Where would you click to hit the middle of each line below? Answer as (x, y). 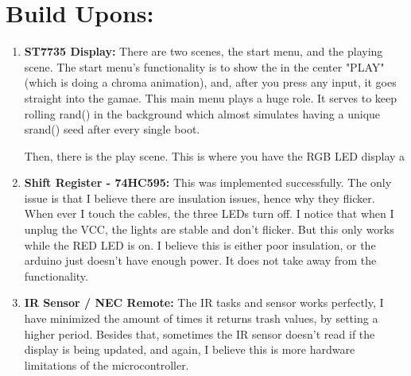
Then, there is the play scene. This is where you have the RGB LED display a (215, 155)
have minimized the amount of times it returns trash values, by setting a (201, 318)
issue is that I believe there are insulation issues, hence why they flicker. (200, 198)
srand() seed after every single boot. (112, 129)
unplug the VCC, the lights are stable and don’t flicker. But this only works (209, 229)
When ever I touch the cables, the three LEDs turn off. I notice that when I (209, 213)
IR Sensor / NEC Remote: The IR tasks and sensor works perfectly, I (204, 302)
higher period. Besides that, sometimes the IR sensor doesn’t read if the (200, 333)
